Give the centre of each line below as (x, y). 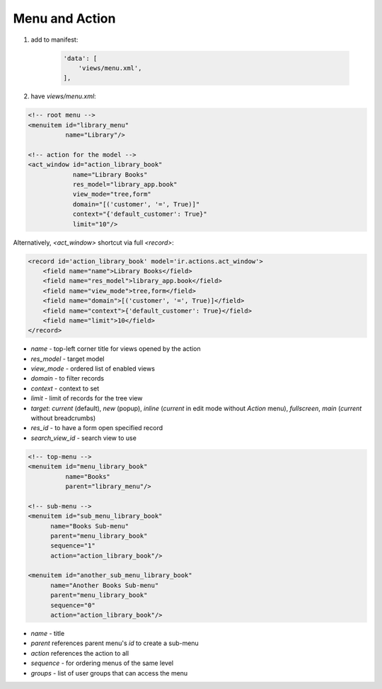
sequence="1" (73, 546)
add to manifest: (54, 40)
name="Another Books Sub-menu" (105, 585)
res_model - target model (68, 359)
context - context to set (65, 388)
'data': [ (80, 58)
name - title (48, 633)
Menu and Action (64, 18)
